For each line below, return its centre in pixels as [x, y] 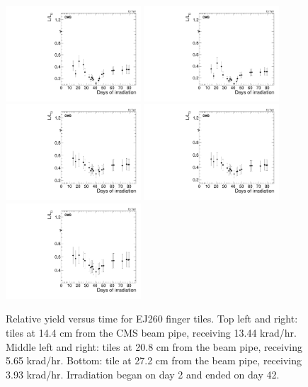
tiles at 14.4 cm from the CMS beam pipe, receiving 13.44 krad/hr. [151, 332]
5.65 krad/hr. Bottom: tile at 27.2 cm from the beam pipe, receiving [154, 360]
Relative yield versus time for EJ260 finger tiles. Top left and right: [152, 319]
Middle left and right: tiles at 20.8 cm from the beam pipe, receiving [154, 346]
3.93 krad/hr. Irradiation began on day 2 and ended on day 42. [143, 374]
